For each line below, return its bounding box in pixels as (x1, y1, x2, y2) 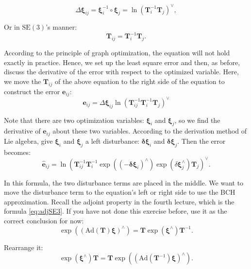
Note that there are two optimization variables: (4, 115, 144, 125)
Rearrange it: (4, 242, 43, 252)
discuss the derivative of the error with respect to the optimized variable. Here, (4, 67, 239, 77)
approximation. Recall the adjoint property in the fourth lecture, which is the (4, 196, 234, 206)
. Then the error (177, 135, 226, 146)
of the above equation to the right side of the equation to (54, 76, 225, 86)
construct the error (4, 86, 60, 96)
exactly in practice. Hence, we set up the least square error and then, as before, (4, 57, 240, 67)
